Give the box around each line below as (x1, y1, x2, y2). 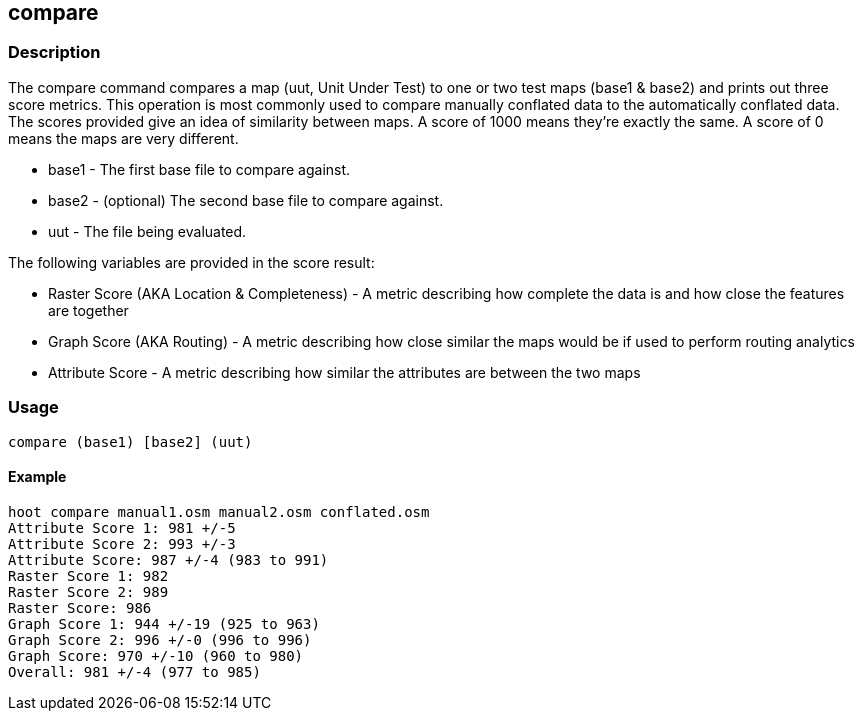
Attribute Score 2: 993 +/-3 (8, 535, 236, 552)
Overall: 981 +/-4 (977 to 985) (8, 663, 261, 680)
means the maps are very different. (8, 129, 239, 147)
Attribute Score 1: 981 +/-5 (8, 519, 236, 536)
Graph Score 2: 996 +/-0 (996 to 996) (8, 631, 312, 648)
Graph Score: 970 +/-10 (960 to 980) (8, 647, 304, 664)
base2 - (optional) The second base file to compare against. (48, 191, 444, 209)
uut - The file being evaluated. (48, 222, 247, 240)
